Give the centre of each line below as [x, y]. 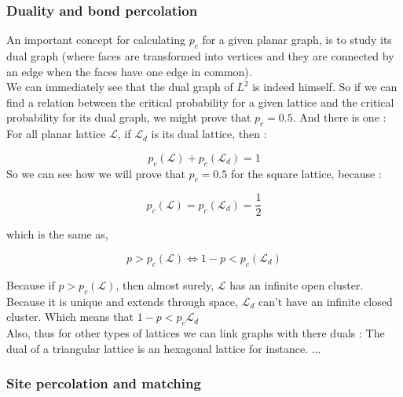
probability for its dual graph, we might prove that [129, 117]
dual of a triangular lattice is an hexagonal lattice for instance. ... [164, 348]
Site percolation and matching [104, 383]
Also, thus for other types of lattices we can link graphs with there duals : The [196, 333]
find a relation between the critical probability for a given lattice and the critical [200, 102]
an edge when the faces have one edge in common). [129, 71]
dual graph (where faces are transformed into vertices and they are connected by [200, 56]
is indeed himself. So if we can [325, 87]
